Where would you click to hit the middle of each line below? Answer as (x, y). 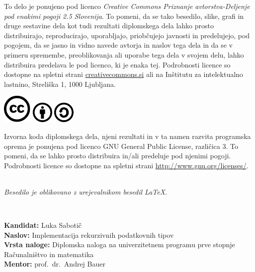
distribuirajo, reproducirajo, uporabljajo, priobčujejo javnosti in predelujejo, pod (127, 35)
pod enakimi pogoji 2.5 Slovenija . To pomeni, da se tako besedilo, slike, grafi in (124, 16)
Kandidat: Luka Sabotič (43, 225)
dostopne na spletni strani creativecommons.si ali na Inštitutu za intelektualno (124, 74)
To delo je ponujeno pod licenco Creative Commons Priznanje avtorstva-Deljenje (127, 6)
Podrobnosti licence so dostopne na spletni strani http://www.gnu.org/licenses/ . (126, 165)
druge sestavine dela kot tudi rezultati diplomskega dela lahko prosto (109, 26)
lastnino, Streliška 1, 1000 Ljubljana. (60, 84)
